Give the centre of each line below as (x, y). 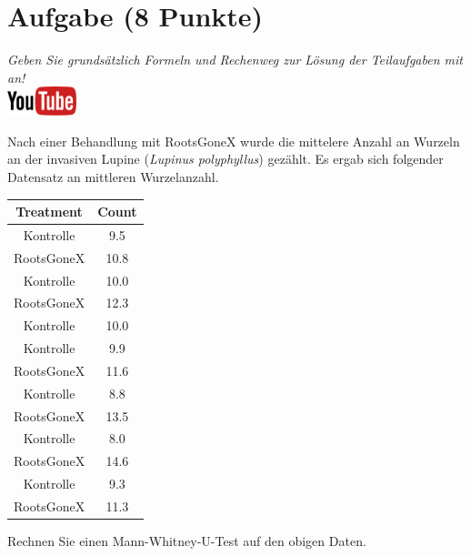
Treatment (49, 211)
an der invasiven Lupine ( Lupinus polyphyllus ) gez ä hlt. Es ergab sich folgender (225, 159)
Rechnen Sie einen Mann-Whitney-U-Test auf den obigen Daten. (187, 541)
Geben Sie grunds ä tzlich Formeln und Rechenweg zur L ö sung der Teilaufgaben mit (235, 60)
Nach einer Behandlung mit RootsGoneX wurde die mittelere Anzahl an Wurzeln (234, 141)
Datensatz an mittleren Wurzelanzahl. (113, 176)
